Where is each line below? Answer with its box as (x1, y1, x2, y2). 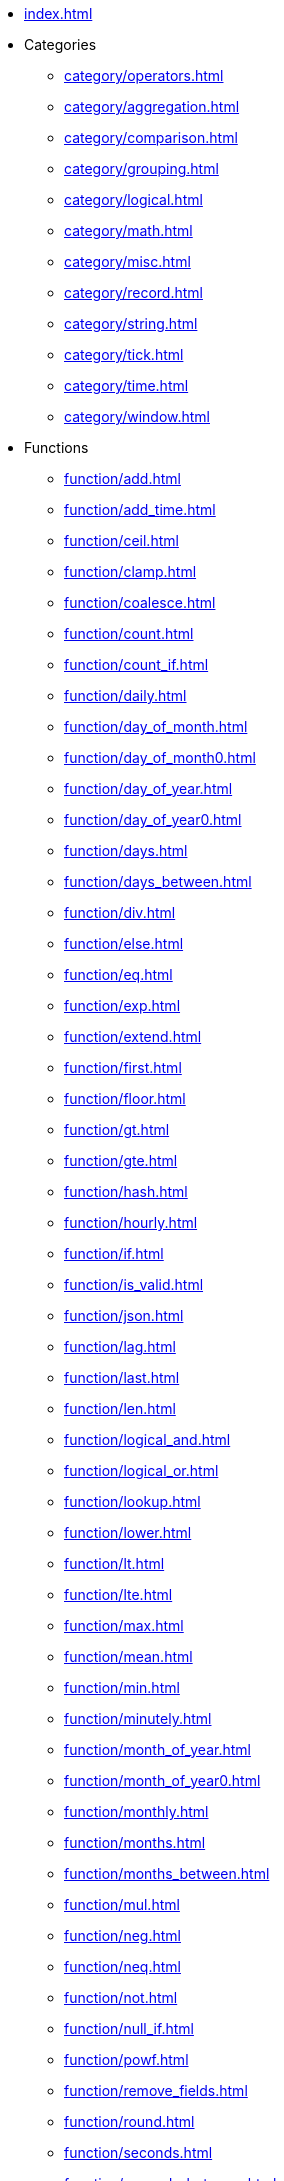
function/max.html (64, 1617, 184, 1634)
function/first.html (64, 1059, 182, 1076)
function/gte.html (64, 1152, 178, 1169)
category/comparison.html (64, 129, 238, 146)
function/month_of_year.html (64, 1741, 251, 1758)
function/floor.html (64, 1090, 186, 1107)
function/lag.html (64, 1338, 176, 1355)
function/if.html (64, 1245, 164, 1262)
